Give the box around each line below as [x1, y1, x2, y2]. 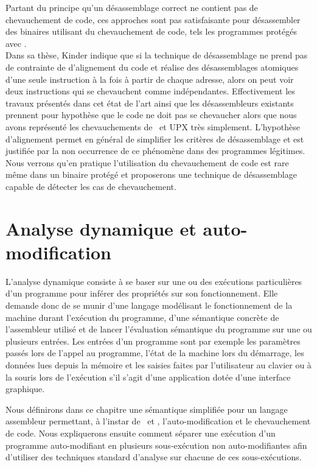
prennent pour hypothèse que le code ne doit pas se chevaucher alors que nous [5, 108, 297, 121]
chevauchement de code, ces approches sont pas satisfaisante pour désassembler [5, 13, 301, 26]
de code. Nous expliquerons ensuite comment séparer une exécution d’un [5, 426, 276, 439]
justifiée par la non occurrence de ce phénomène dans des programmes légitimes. [5, 144, 305, 157]
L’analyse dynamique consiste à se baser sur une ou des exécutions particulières [5, 275, 302, 287]
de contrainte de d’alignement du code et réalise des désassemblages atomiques [5, 60, 299, 73]
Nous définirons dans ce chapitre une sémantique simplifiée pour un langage [5, 402, 288, 415]
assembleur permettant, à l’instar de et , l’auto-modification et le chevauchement [5, 415, 311, 427]
